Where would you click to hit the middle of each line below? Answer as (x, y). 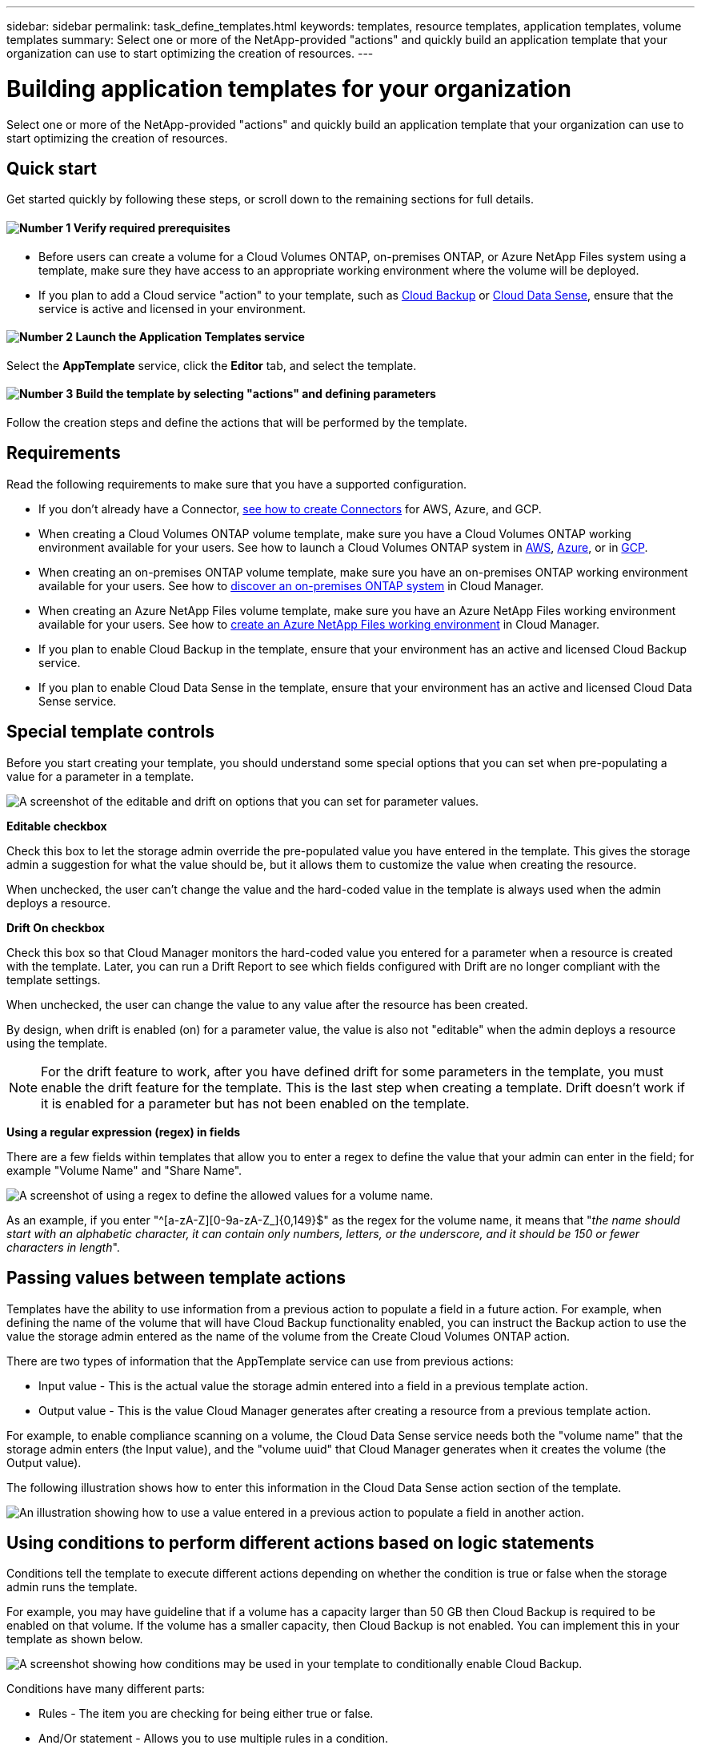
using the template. (57, 1043)
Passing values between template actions (176, 1278)
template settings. (54, 979)
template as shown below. (75, 1639)
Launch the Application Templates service (190, 337)
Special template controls (111, 732)
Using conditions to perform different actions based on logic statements (300, 1542)
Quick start (52, 168)
